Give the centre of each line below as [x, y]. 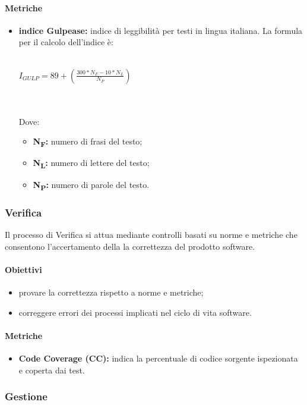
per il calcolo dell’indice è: [66, 42]
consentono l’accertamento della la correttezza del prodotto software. [130, 246]
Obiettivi [23, 269]
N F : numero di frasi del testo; [88, 142]
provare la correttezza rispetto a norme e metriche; [111, 292]
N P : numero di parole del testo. [91, 185]
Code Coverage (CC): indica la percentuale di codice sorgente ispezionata [158, 358]
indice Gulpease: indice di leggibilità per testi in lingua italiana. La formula [161, 30]
